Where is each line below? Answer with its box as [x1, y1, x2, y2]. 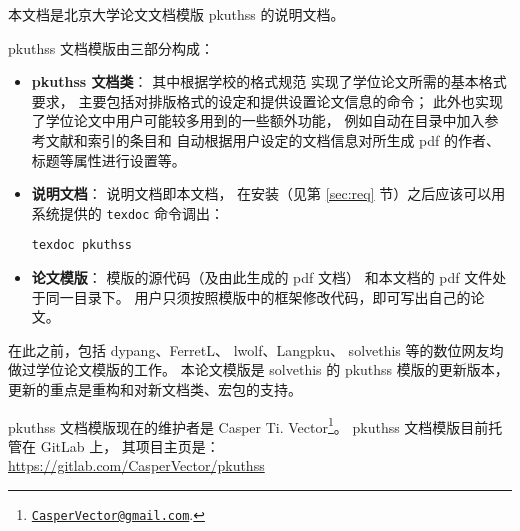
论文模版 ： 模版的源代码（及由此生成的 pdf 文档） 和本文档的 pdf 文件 [31, 267, 493, 288]
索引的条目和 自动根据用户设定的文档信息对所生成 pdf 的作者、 [87, 129, 501, 150]
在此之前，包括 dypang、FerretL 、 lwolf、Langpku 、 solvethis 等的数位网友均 [8, 339, 504, 360]
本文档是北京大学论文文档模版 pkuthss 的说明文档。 [8, 4, 345, 24]
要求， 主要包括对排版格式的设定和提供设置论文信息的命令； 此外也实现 [31, 90, 504, 111]
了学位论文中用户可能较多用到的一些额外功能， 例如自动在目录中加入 [31, 110, 485, 131]
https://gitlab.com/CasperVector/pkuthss [8, 455, 265, 476]
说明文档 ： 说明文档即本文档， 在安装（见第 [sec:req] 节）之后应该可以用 [31, 183, 506, 204]
